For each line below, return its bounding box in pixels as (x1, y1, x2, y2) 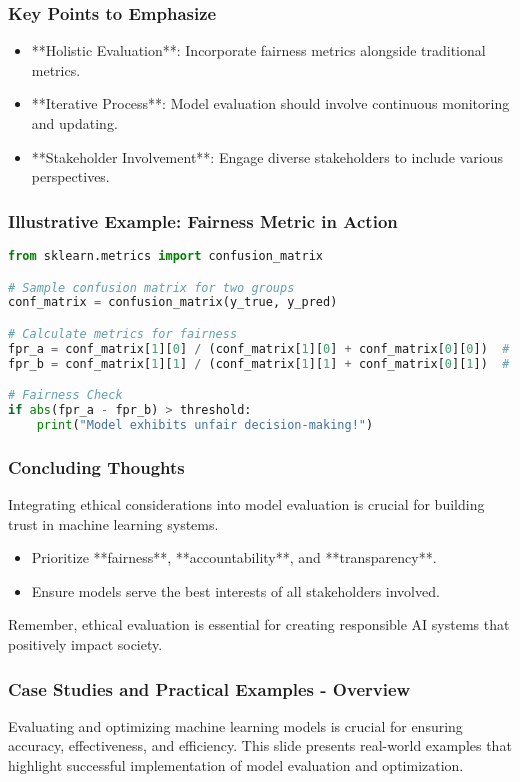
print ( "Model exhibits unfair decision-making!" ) (36, 417, 374, 432)
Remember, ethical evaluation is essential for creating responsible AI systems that (8, 614, 510, 635)
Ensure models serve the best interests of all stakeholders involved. (31, 580, 440, 601)
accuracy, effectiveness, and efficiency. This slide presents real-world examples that (8, 735, 512, 756)
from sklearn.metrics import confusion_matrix (8, 249, 323, 263)
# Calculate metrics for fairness (8, 326, 238, 341)
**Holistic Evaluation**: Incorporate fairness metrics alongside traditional (31, 40, 486, 61)
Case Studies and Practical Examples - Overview (8, 676, 411, 701)
